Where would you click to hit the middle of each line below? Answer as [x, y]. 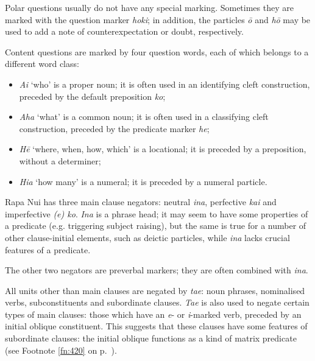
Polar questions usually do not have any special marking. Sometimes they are [149, 7]
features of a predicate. [48, 249]
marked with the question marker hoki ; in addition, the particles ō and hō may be [158, 19]
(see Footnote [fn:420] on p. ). [61, 350]
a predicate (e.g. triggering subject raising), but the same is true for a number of [156, 226]
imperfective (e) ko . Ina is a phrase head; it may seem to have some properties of [157, 213]
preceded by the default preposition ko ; [92, 96]
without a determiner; [60, 160]
